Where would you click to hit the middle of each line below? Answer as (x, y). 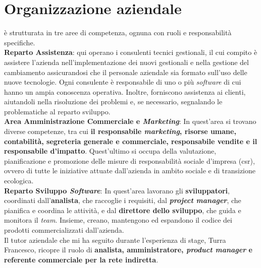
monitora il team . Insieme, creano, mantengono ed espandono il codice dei (118, 220)
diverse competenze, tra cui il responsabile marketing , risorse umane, (120, 131)
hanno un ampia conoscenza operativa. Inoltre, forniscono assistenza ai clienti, (125, 91)
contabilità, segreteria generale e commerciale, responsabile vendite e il (131, 141)
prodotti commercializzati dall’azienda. (64, 230)
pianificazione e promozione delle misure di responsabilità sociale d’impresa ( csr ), (129, 160)
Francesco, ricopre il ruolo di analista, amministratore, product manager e (128, 250)
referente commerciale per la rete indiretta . (81, 259)
